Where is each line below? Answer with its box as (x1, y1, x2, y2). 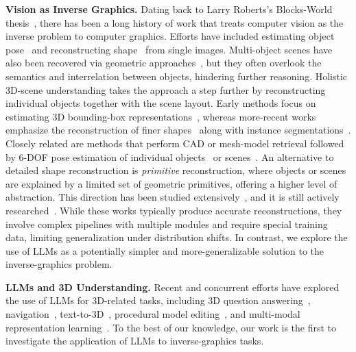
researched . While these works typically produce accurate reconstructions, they (5, 203, 342, 217)
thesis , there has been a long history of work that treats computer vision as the (5, 15, 344, 29)
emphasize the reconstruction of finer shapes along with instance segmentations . (5, 123, 351, 137)
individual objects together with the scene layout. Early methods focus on (5, 96, 316, 110)
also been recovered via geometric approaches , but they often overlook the (5, 55, 322, 70)
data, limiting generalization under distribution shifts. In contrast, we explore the (5, 230, 348, 244)
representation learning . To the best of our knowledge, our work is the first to (5, 320, 337, 334)
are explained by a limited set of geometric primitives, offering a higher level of (5, 176, 337, 190)
